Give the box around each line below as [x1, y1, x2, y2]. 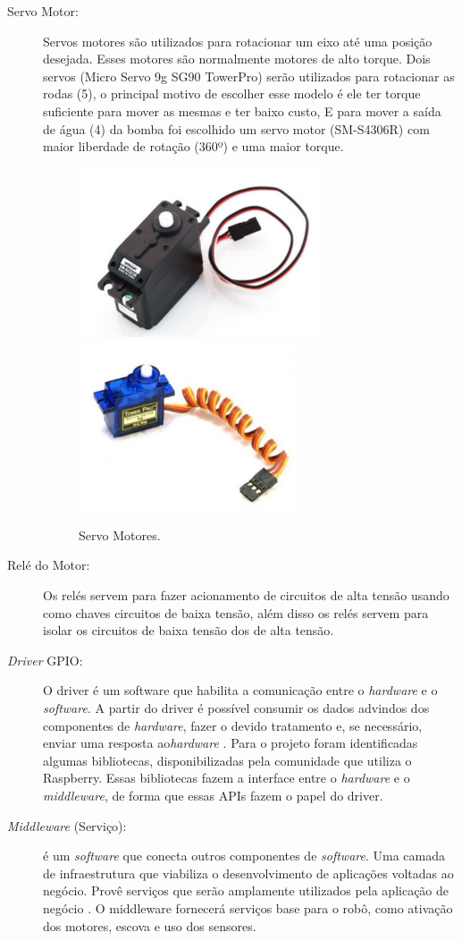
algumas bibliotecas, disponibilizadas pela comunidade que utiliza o [43, 750, 412, 769]
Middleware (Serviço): [7, 816, 127, 835]
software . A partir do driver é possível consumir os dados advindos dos [43, 699, 430, 717]
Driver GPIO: [7, 650, 83, 669]
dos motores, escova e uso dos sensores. [43, 916, 256, 935]
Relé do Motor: [7, 555, 90, 574]
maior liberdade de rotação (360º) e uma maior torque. [43, 137, 344, 156]
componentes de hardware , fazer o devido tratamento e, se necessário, [43, 716, 423, 734]
